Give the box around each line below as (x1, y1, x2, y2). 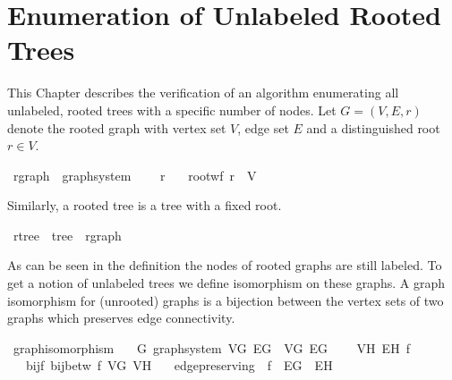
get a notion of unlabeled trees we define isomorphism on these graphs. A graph (7, 274, 445, 292)
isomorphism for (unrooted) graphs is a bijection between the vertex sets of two (7, 291, 444, 309)
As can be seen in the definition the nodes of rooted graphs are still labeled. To (7, 256, 442, 274)
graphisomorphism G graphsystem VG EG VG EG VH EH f (13, 338, 410, 357)
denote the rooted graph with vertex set (7, 118, 226, 137)
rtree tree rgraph (13, 225, 122, 244)
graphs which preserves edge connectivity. (7, 308, 235, 327)
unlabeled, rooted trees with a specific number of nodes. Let (7, 100, 337, 119)
